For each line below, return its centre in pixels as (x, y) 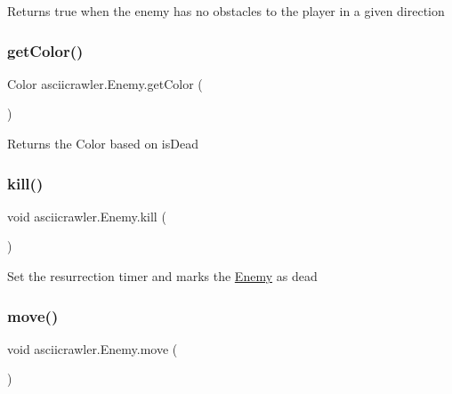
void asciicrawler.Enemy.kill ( (87, 216)
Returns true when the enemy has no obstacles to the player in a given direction (226, 11)
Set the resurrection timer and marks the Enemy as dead (162, 276)
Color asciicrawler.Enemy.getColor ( (105, 83)
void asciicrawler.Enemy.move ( (93, 348)
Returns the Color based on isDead (103, 143)
